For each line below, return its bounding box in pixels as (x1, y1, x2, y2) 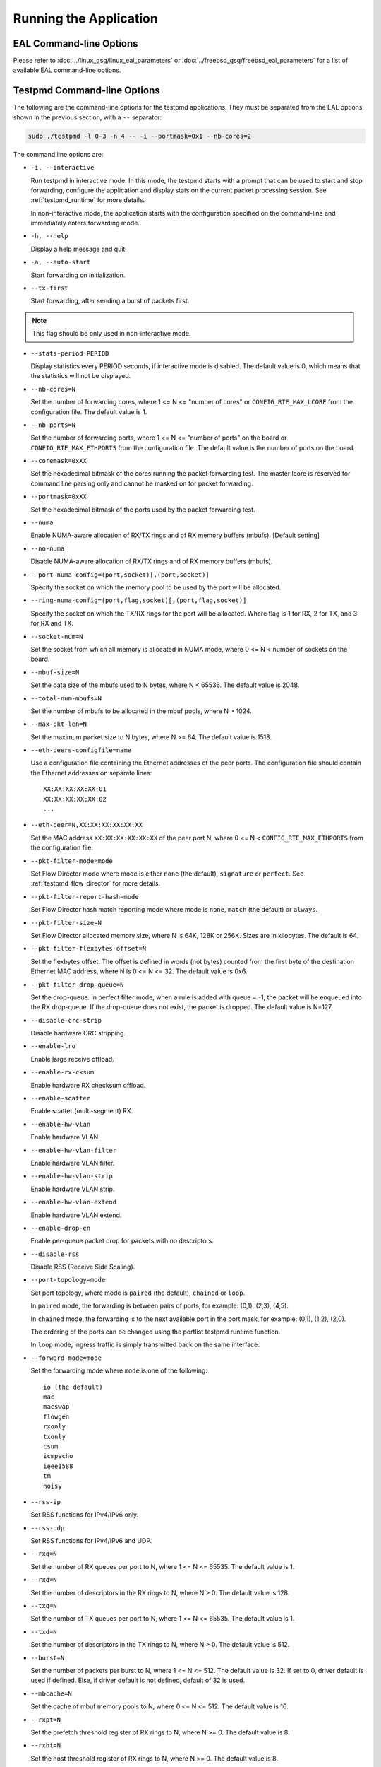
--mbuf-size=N (30, 668, 80, 676)
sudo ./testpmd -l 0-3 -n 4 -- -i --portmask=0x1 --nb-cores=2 (28, 131, 252, 140)
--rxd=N (30, 1576, 58, 1584)
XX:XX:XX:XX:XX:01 (43, 785, 107, 793)
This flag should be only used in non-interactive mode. (32, 329, 191, 338)
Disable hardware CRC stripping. (30, 1029, 126, 1038)
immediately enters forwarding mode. (30, 219, 140, 228)
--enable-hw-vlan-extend (30, 1198, 116, 1207)
